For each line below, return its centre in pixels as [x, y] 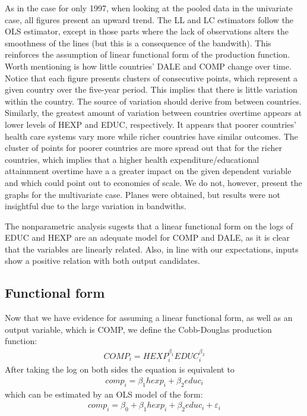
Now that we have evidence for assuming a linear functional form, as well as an [149, 318]
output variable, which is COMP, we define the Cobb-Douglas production [138, 329]
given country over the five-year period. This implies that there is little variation [151, 89]
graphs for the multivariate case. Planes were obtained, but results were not [143, 194]
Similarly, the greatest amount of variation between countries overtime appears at [153, 113]
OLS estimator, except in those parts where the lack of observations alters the [147, 31]
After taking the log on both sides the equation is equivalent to [120, 369]
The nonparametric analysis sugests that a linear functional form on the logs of [149, 226]
